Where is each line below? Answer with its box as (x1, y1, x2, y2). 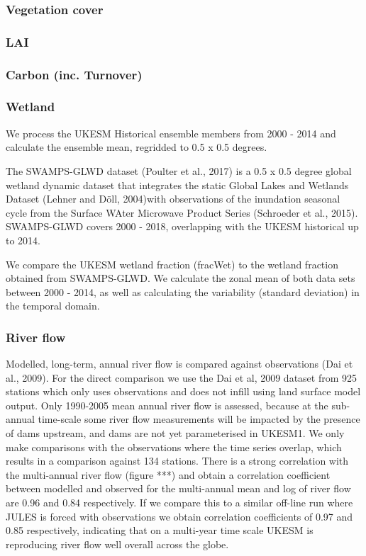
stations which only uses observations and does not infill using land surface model (6, 384, 361, 399)
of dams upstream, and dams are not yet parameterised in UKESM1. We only (6, 426, 345, 441)
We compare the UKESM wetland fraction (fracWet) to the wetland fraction (6, 256, 338, 271)
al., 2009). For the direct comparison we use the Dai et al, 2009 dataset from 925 (6, 370, 357, 385)
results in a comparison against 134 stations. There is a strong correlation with (6, 453, 349, 468)
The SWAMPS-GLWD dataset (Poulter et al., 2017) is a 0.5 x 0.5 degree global (6, 163, 352, 178)
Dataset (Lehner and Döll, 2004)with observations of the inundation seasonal (6, 191, 340, 206)
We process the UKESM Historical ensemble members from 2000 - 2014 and (6, 125, 336, 140)
